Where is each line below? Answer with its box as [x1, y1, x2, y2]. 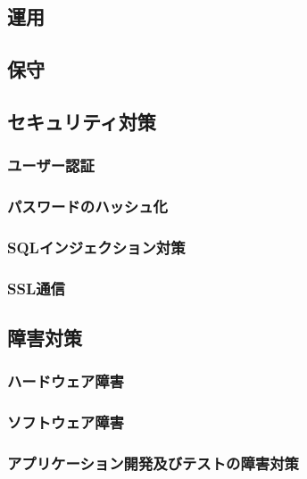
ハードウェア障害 [7, 370, 124, 392]
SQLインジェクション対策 [7, 235, 186, 258]
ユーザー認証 [7, 154, 95, 177]
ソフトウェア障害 [7, 411, 124, 434]
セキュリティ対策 [7, 107, 156, 135]
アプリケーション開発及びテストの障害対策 [7, 452, 299, 475]
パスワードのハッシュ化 [7, 195, 168, 218]
